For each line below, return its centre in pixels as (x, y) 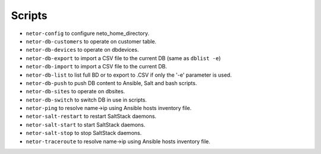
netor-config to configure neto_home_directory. (88, 33)
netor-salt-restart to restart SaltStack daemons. (91, 117)
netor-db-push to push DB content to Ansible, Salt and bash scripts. (111, 83)
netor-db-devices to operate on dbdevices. (82, 50)
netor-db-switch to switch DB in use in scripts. (86, 100)
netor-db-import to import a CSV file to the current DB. (97, 67)
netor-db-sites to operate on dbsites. (75, 92)
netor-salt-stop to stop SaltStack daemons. (84, 133)
